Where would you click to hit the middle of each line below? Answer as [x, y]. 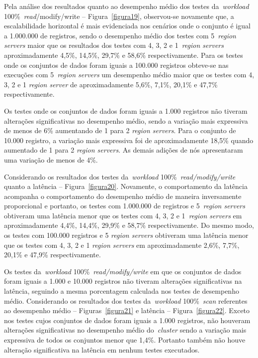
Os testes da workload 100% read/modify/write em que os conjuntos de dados [123, 271]
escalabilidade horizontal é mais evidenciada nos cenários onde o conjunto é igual [127, 26]
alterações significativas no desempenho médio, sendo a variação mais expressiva [126, 120]
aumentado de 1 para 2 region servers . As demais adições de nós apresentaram [124, 150]
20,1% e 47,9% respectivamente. [52, 255]
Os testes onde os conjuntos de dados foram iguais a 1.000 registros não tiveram [126, 110]
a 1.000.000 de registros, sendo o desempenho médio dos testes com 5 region [120, 35]
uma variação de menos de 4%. [51, 159]
